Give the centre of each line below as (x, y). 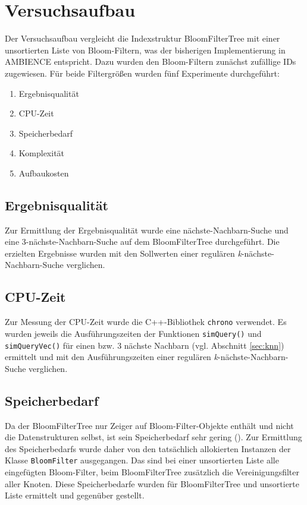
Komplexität (42, 153)
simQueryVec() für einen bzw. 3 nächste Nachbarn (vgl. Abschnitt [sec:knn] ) (145, 345)
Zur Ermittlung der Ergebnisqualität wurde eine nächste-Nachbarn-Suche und (147, 230)
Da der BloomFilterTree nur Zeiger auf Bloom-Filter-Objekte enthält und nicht (149, 425)
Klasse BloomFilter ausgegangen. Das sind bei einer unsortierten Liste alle (142, 460)
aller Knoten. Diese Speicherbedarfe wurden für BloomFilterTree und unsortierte (152, 483)
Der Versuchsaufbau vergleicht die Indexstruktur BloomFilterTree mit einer (142, 38)
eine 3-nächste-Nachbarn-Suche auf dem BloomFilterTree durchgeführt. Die (142, 242)
